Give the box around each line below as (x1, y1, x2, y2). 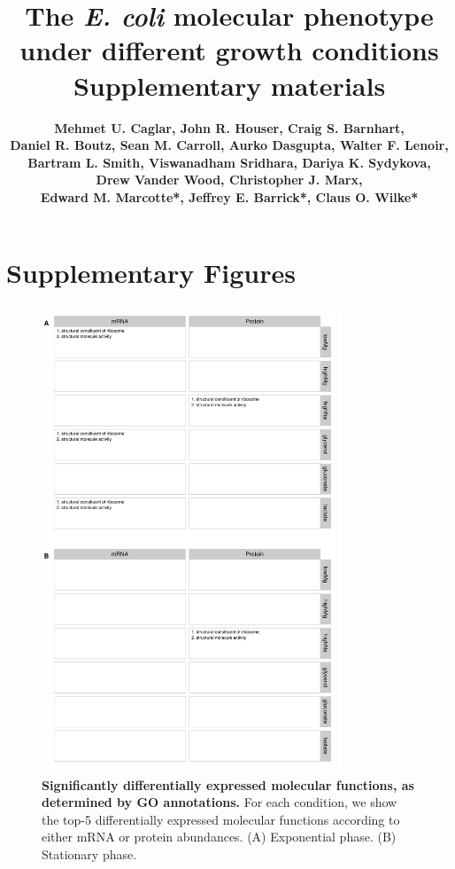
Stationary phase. (42, 845, 137, 864)
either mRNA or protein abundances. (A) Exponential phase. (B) (42, 827, 397, 846)
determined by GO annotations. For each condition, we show (42, 793, 397, 811)
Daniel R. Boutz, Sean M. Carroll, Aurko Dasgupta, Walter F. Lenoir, (10, 136, 449, 154)
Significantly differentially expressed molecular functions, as (42, 775, 414, 794)
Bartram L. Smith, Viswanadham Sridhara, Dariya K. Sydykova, (27, 153, 431, 171)
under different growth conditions (19, 32, 439, 68)
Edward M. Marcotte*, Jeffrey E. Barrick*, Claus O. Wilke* (40, 187, 419, 206)
